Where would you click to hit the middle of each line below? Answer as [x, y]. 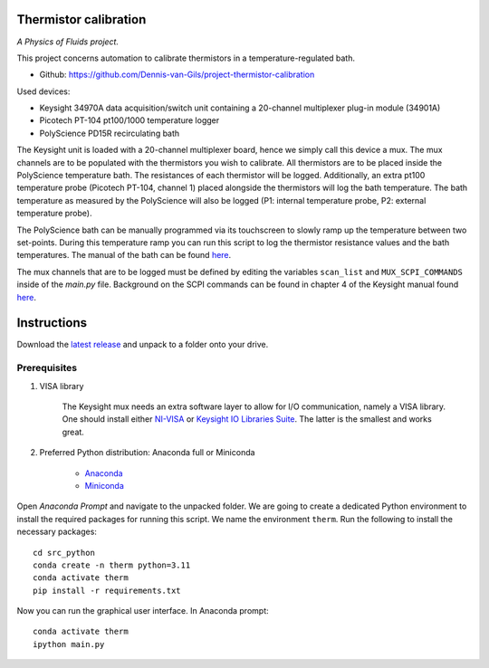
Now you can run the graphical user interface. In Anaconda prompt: [143, 611]
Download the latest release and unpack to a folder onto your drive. [143, 345]
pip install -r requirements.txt [107, 590]
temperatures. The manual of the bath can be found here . [124, 255]
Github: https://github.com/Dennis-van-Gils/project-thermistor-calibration [177, 75]
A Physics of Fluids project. [68, 42]
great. [73, 432]
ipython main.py [69, 644]
